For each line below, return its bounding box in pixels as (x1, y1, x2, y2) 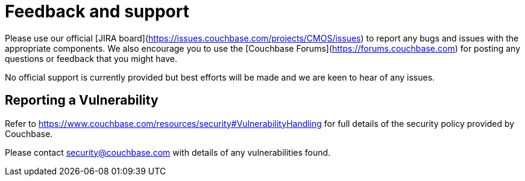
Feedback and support (5, 1, 189, 22)
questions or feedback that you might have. (5, 53, 178, 64)
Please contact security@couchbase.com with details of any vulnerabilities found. (5, 147, 331, 158)
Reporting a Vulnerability (5, 93, 159, 108)
